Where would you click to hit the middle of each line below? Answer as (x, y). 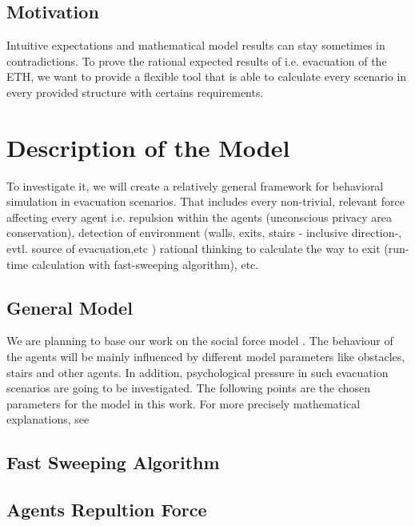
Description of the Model (148, 147)
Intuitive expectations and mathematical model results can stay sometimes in (196, 45)
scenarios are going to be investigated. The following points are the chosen (189, 388)
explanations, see (48, 419)
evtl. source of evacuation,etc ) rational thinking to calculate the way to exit (194, 249)
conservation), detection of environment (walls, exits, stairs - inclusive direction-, (204, 233)
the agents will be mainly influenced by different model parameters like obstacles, (206, 357)
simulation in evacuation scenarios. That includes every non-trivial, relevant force (206, 201)
